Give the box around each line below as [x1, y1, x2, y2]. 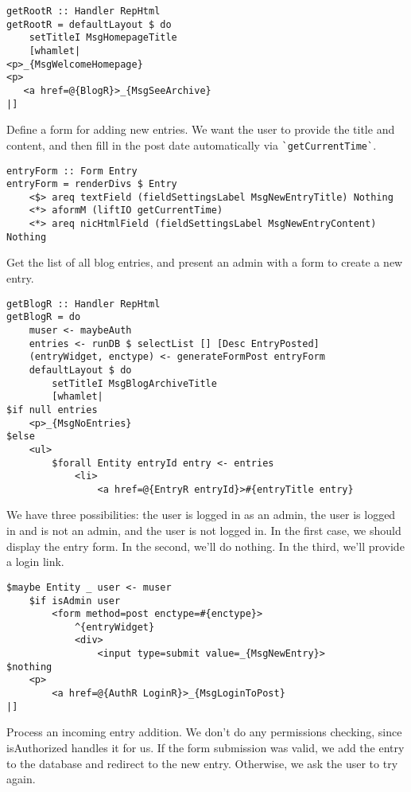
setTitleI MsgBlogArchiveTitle [52, 377, 217, 389]
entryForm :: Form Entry [6, 165, 138, 177]
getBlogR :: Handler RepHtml [6, 298, 161, 310]
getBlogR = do [6, 311, 81, 323]
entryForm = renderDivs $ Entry [6, 178, 177, 190]
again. [6, 771, 36, 787]
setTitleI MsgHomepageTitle [29, 32, 177, 44]
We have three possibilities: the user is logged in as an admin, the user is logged [6, 506, 396, 523]
